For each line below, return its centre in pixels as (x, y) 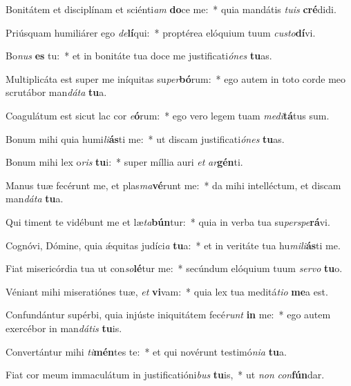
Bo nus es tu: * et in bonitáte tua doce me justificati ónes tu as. (139, 56)
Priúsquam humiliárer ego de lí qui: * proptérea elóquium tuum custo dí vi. (161, 32)
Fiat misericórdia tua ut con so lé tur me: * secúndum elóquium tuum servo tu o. (174, 268)
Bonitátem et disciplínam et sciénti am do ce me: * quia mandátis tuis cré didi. (171, 9)
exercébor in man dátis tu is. (64, 328)
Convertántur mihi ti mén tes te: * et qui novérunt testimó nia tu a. (146, 351)
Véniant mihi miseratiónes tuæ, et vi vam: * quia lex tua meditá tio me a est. (167, 291)
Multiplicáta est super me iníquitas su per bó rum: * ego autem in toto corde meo (176, 78)
